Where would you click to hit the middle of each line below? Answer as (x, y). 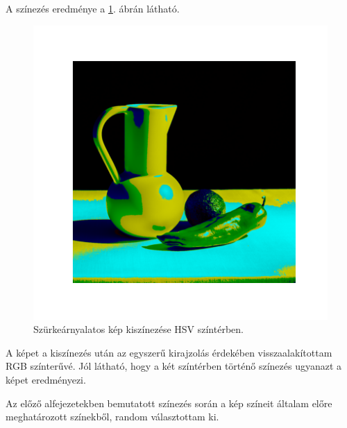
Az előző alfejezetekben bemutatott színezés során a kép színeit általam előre (169, 403)
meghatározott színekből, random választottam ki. (112, 417)
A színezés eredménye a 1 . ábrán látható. (93, 8)
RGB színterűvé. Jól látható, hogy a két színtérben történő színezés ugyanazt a (174, 366)
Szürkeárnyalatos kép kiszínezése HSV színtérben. (138, 329)
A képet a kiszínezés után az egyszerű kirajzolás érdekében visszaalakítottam (169, 352)
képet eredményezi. (46, 379)
